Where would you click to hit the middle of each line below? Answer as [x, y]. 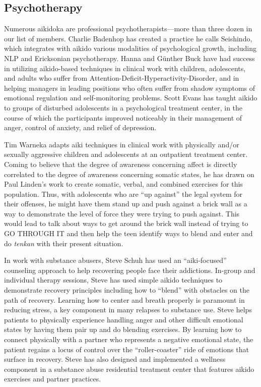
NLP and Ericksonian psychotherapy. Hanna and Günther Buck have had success [129, 58]
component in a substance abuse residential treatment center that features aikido [129, 369]
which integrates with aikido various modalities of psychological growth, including [130, 48]
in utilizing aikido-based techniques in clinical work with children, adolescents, [125, 68]
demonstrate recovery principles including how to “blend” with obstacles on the [127, 290]
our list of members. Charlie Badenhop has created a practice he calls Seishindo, [128, 38]
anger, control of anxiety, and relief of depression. [80, 127]
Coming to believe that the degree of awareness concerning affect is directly [121, 164]
